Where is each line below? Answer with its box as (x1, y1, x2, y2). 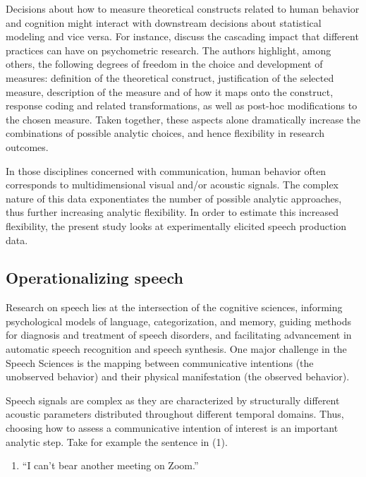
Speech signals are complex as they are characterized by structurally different (6, 392, 340, 407)
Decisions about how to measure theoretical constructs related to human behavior (6, 1, 360, 16)
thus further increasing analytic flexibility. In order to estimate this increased (6, 205, 338, 219)
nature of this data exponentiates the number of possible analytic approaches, (6, 191, 342, 205)
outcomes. (6, 139, 49, 154)
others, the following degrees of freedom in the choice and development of (6, 56, 323, 71)
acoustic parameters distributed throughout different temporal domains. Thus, (6, 406, 344, 421)
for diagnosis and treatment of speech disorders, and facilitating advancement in (6, 327, 352, 342)
